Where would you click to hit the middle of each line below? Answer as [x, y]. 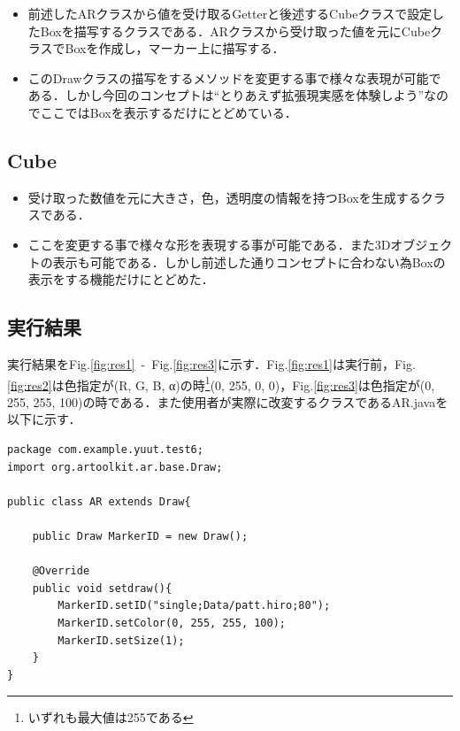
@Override [61, 571]
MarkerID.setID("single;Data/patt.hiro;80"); [194, 606]
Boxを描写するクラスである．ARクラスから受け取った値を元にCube [235, 31]
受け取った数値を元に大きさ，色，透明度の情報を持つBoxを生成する [224, 197]
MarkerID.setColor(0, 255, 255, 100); [172, 623]
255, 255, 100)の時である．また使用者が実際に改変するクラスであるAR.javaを [228, 401]
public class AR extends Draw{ [99, 501]
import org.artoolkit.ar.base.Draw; [115, 467]
